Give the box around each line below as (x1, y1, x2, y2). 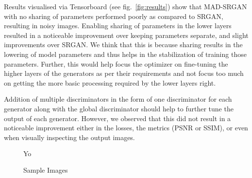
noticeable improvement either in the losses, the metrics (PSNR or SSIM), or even (4, 123, 248, 133)
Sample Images (23, 164, 68, 175)
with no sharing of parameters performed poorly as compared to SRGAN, (4, 11, 223, 21)
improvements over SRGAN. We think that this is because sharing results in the (4, 39, 243, 50)
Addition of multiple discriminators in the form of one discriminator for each (4, 94, 232, 104)
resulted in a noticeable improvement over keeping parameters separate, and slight (4, 30, 249, 40)
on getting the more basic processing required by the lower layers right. (4, 77, 216, 88)
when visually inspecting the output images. (4, 132, 135, 142)
